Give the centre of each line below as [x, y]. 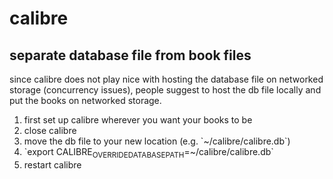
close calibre [50, 130]
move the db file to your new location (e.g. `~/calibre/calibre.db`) [157, 141]
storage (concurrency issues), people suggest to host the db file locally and [165, 90]
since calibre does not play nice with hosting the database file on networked [166, 79]
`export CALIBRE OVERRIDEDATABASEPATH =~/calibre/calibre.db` [148, 153]
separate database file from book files [130, 55]
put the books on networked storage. [85, 100]
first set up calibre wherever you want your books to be [138, 120]
